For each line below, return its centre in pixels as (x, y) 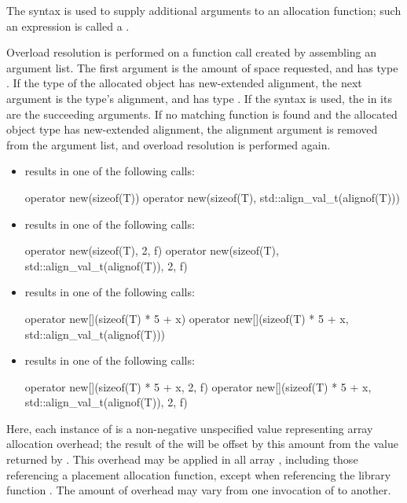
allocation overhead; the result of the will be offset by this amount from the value (202, 444)
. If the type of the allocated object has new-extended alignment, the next (184, 83)
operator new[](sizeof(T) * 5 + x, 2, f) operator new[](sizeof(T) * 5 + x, (198, 386)
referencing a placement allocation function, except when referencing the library (199, 474)
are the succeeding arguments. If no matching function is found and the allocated (202, 114)
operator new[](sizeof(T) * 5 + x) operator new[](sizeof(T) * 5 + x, (187, 318)
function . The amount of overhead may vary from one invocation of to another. (199, 490)
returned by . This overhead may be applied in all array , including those (182, 459)
